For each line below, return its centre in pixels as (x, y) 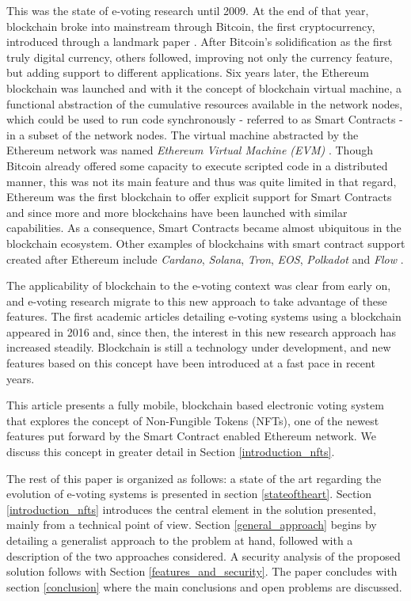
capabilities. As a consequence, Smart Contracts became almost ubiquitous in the (204, 228)
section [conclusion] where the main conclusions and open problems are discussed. (204, 586)
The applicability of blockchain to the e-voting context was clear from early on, (199, 285)
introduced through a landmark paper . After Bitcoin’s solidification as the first (200, 42)
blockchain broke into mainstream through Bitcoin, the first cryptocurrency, (191, 26)
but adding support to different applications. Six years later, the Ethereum (188, 72)
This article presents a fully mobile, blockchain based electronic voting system (195, 405)
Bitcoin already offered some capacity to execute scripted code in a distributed (197, 165)
